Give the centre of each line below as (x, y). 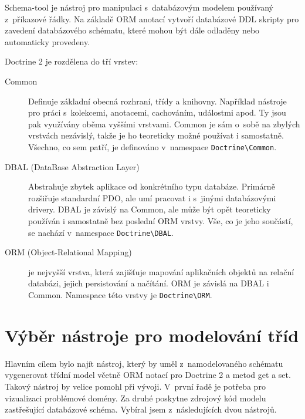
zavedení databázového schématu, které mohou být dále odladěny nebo (132, 30)
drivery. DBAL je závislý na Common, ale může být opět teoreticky (150, 209)
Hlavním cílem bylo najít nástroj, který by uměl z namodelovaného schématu (144, 363)
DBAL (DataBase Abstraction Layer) (72, 166)
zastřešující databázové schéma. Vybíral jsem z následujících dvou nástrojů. (141, 409)
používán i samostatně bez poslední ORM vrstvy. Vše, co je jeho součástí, (161, 220)
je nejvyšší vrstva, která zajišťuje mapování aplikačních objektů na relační (161, 271)
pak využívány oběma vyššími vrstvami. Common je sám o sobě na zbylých (164, 124)
